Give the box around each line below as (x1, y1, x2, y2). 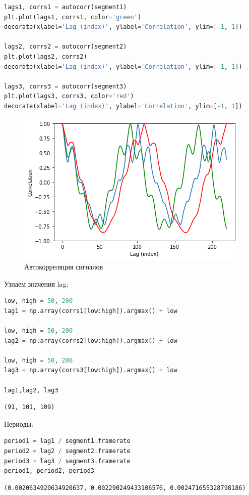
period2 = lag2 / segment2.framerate (4, 447, 131, 455)
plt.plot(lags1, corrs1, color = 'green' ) (4, 13, 142, 21)
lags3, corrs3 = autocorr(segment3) (4, 82, 127, 90)
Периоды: (4, 418, 33, 429)
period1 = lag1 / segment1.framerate (4, 437, 131, 445)
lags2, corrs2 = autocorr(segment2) (4, 43, 127, 51)
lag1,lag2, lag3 (4, 386, 58, 394)
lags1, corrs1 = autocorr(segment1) (4, 4, 127, 11)
